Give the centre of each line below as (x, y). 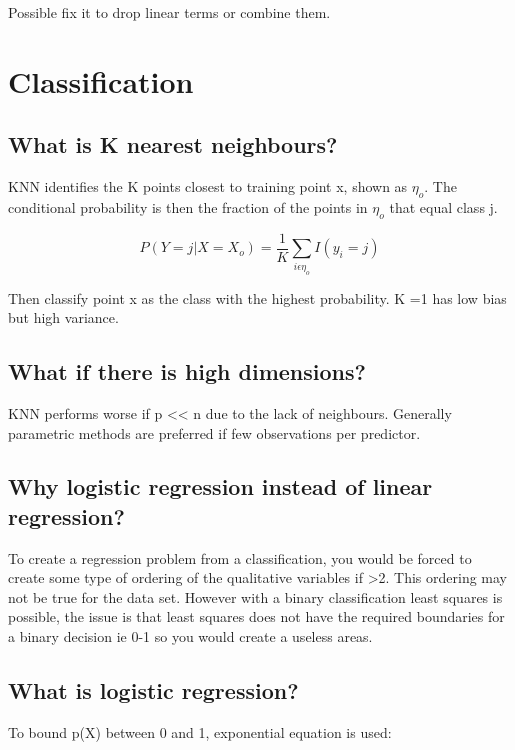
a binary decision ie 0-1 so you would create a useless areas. (190, 636)
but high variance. (63, 317)
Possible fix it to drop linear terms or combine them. (169, 12)
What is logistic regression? (153, 690)
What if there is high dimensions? (187, 371)
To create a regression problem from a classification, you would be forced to (240, 557)
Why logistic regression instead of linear (220, 486)
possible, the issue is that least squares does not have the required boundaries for (256, 616)
